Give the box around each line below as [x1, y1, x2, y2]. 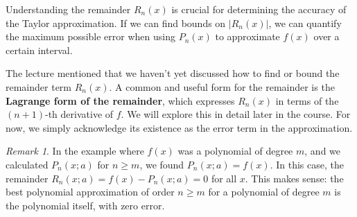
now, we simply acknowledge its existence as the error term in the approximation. [6, 120, 353, 134]
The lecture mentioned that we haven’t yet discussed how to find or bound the [6, 66, 340, 80]
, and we [304, 144, 341, 158]
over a [313, 29, 340, 44]
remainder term [6, 79, 72, 94]
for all [211, 171, 237, 185]
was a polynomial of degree [177, 144, 293, 158]
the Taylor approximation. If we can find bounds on [6, 15, 226, 30]
